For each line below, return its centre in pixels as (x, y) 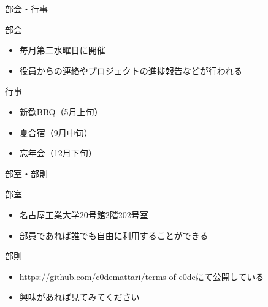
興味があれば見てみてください (79, 297)
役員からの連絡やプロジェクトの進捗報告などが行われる (131, 70)
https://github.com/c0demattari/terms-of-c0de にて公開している (142, 276)
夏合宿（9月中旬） (56, 132)
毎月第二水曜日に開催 (62, 50)
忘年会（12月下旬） (58, 153)
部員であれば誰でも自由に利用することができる (114, 235)
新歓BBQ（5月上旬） (61, 111)
